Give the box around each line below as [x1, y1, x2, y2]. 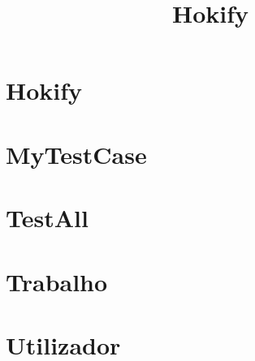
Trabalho [6, 264, 108, 298]
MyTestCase [6, 137, 147, 170]
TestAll [6, 201, 89, 234]
